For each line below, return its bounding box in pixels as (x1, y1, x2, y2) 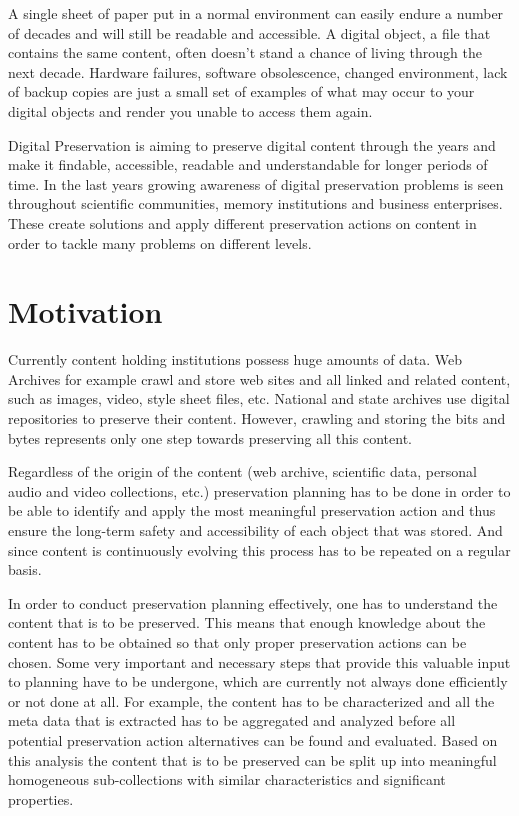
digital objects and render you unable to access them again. (8, 100, 373, 121)
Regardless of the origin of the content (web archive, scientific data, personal (8, 461, 477, 482)
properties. (8, 788, 74, 809)
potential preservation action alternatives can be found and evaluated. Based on (8, 729, 498, 750)
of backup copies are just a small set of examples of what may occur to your (8, 81, 475, 102)
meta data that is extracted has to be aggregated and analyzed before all (8, 710, 456, 731)
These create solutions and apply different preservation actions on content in (8, 212, 477, 233)
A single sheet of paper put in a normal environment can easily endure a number (8, 3, 504, 23)
